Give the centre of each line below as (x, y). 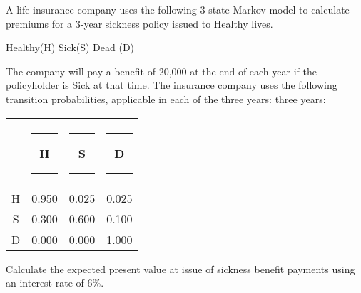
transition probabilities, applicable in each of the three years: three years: (166, 98)
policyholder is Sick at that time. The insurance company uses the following (172, 85)
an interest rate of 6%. (55, 283)
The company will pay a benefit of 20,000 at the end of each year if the (161, 71)
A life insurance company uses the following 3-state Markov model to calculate (178, 9)
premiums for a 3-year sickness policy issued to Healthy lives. (139, 23)
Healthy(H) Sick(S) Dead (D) (70, 47)
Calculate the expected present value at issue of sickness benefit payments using (180, 268)
